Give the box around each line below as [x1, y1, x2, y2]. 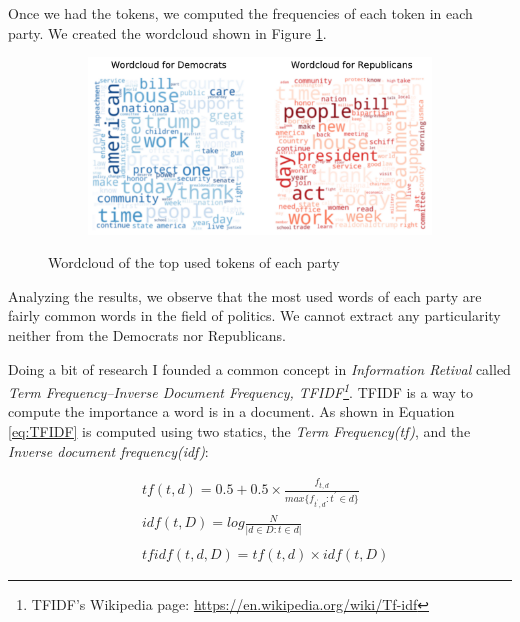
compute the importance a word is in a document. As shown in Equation [8, 401, 455, 422]
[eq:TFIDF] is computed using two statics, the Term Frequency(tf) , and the [8, 420, 471, 441]
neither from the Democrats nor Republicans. [8, 324, 286, 345]
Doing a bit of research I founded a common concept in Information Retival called [8, 358, 511, 379]
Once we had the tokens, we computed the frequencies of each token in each [8, 3, 473, 23]
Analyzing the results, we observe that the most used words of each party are [8, 285, 482, 306]
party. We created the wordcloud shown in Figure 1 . [8, 22, 327, 43]
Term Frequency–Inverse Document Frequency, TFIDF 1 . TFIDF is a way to [8, 379, 474, 402]
